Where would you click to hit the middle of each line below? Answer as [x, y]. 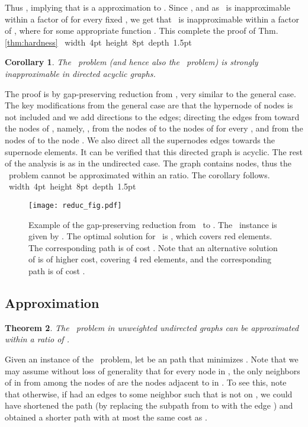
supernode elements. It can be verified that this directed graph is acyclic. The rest [154, 151]
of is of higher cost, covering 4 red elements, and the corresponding [150, 259]
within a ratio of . [37, 339]
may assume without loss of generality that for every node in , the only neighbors [153, 370]
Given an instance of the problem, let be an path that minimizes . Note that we [152, 359]
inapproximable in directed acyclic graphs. [80, 73]
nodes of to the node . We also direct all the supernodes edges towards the [140, 139]
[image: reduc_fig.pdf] [75, 205]
